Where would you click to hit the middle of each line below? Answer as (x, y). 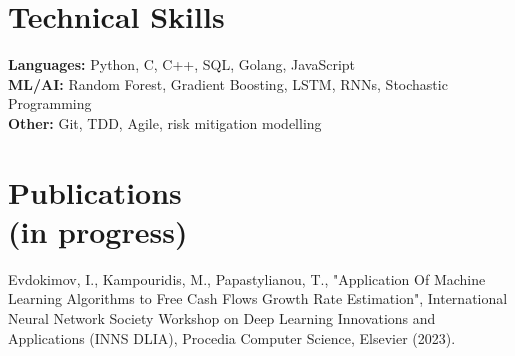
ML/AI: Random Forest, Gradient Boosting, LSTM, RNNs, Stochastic (228, 83)
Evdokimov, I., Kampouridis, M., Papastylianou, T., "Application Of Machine (247, 278)
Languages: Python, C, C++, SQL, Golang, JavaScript (182, 64)
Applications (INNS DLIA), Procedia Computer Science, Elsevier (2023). (232, 337)
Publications (95, 191)
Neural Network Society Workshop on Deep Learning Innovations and (222, 318)
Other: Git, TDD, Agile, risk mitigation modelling (165, 122)
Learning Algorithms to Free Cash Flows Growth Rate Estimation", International (258, 298)
